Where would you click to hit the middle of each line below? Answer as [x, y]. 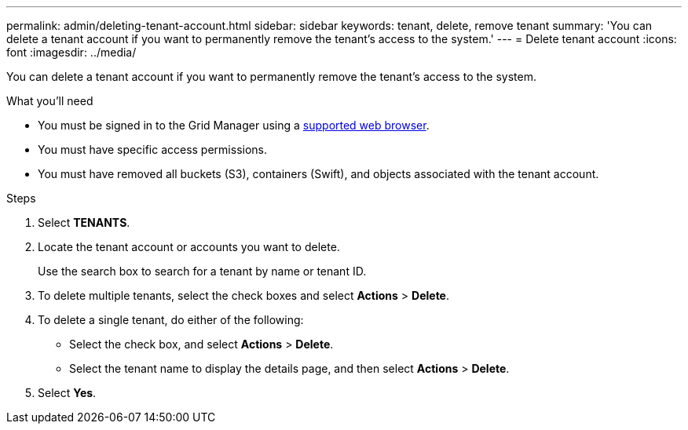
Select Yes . [67, 393]
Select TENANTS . [84, 222]
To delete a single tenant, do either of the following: [171, 320]
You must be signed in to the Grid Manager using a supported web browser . [234, 125]
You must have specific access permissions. [153, 149]
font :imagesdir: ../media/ [71, 52]
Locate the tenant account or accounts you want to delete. [189, 247]
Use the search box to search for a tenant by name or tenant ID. [202, 271]
